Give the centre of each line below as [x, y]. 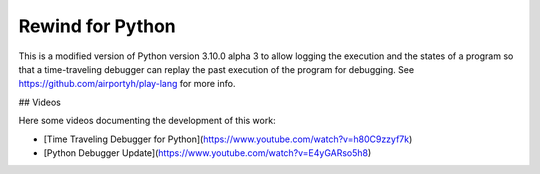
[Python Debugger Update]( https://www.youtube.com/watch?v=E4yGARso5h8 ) [207, 152]
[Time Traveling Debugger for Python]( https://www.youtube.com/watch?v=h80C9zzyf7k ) [228, 139]
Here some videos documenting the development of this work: [147, 121]
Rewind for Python [97, 26]
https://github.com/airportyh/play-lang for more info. [127, 84]
